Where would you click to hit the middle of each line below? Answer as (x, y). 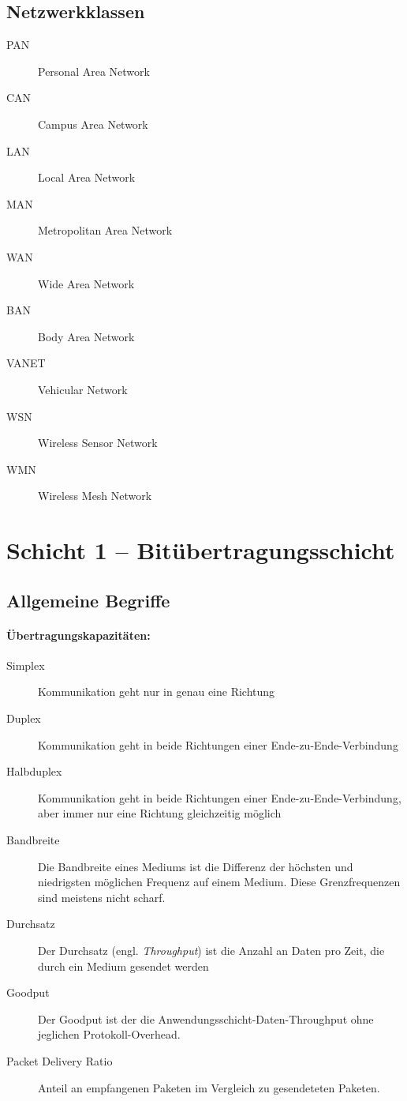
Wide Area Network (86, 283)
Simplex (26, 665)
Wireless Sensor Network (98, 443)
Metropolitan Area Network (105, 230)
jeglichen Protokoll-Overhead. (109, 1034)
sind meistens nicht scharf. (102, 897)
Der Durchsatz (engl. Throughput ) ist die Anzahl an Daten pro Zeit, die (211, 950)
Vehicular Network (83, 389)
